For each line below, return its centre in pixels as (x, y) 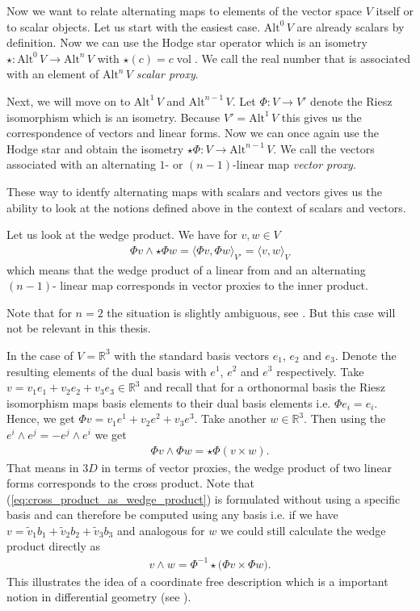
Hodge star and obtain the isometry (95, 148)
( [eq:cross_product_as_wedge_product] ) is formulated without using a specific (204, 498)
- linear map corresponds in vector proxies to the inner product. (210, 285)
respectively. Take (320, 371)
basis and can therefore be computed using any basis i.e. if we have (172, 515)
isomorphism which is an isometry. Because (113, 117)
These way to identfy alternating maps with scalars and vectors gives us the (194, 191)
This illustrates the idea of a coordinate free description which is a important (197, 581)
